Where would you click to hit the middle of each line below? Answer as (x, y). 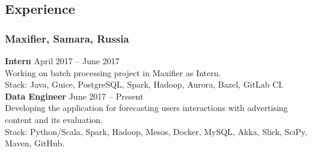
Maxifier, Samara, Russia (67, 38)
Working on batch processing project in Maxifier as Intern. (113, 72)
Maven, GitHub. (35, 143)
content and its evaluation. (54, 119)
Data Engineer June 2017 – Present (74, 96)
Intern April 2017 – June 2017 (62, 61)
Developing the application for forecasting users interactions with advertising (146, 108)
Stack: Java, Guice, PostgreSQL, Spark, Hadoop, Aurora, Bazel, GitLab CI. (145, 84)
